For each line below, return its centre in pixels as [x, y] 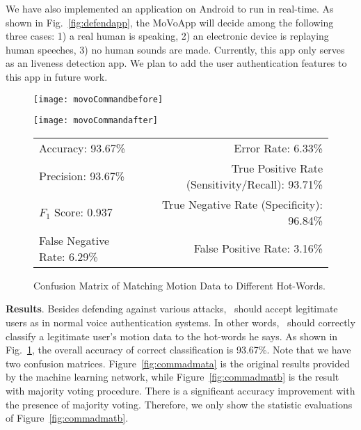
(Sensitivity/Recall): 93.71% [254, 184]
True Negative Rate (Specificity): [242, 204]
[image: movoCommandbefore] [98, 99]
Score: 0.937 [83, 212]
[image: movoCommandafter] [96, 121]
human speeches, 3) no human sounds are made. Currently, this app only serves [175, 49]
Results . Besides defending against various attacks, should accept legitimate [172, 309]
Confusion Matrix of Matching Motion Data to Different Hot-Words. [179, 285]
